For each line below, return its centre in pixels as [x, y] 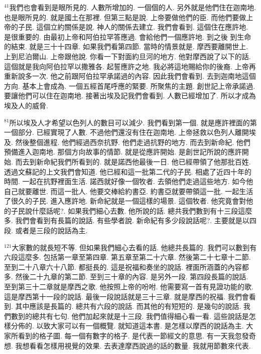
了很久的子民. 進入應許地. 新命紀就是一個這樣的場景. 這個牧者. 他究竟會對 [125, 201]
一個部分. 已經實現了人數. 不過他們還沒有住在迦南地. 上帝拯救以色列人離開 [126, 132]
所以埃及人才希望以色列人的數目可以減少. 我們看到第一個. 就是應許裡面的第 [133, 122]
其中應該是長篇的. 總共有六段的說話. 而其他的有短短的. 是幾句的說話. [128, 306]
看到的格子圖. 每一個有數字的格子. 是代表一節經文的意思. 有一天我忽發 [133, 335]
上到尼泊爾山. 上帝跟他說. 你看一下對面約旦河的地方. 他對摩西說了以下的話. [127, 56]
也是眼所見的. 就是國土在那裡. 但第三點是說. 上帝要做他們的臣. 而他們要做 [125, 17]
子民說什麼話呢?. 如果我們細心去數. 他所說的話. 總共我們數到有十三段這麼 [132, 210]
